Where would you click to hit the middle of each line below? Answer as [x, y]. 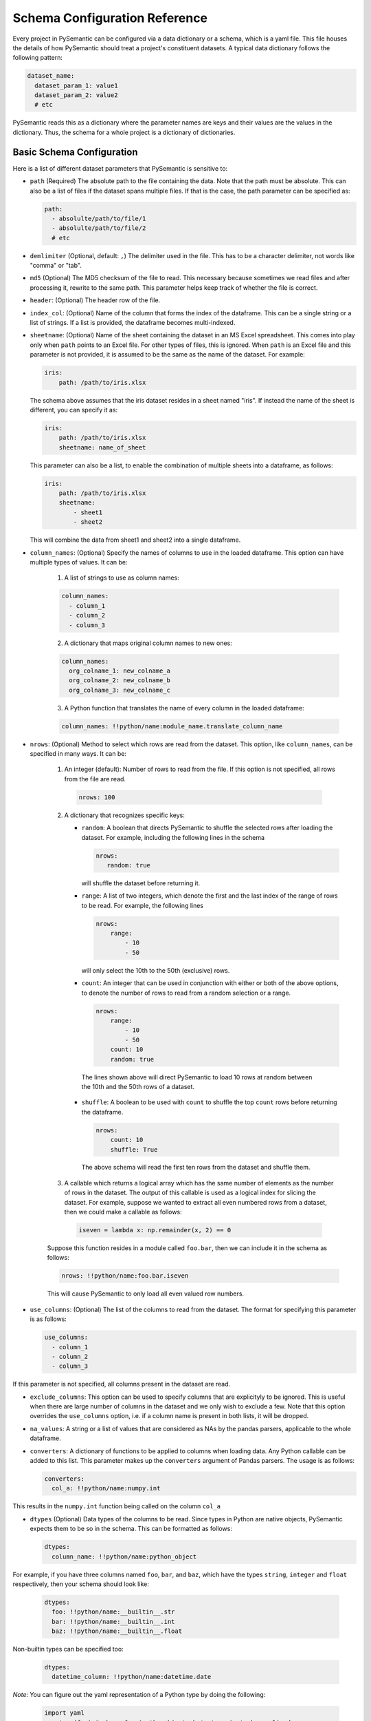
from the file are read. [95, 779]
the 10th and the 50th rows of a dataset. [138, 1086]
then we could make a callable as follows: [123, 1212]
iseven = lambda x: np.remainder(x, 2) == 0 [155, 1230]
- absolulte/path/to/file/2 [99, 228]
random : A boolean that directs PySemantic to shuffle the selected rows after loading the [207, 828]
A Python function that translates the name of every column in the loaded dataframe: [184, 708]
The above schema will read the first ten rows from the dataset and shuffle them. [196, 1168]
